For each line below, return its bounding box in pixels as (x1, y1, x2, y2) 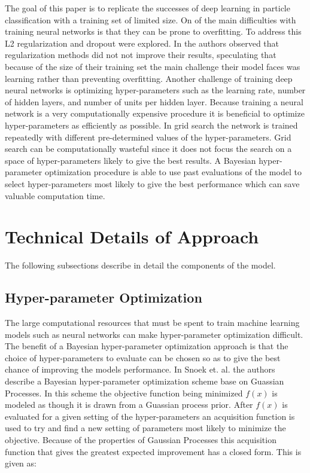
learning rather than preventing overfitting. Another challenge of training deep (5, 72, 293, 84)
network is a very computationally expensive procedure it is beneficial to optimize (5, 107, 305, 120)
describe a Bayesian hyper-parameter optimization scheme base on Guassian (5, 374, 284, 387)
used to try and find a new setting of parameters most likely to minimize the (5, 422, 286, 434)
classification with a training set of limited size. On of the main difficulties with (5, 13, 296, 26)
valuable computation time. (5, 189, 105, 202)
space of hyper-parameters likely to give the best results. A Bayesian (5, 154, 256, 166)
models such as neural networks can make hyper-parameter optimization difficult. (5, 328, 303, 340)
